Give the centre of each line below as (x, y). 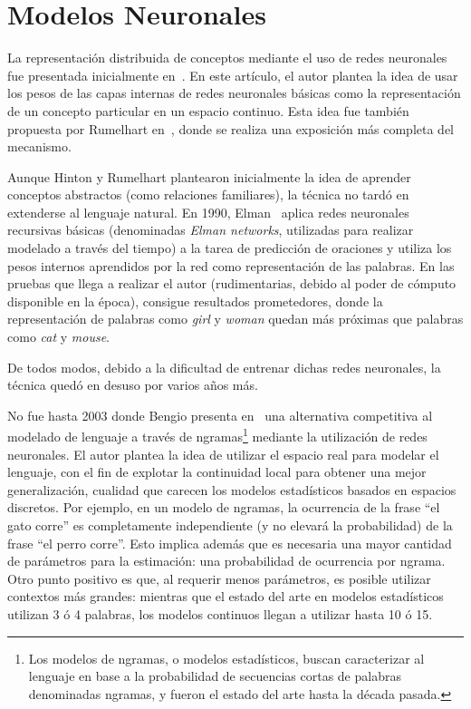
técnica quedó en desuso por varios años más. (133, 385)
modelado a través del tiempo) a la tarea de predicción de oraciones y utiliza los (230, 248)
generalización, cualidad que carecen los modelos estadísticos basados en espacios (232, 489)
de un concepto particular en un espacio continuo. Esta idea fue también (208, 110)
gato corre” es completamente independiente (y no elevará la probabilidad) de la (230, 525)
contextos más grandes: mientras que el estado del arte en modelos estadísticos (226, 596)
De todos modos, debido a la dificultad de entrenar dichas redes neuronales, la (224, 367)
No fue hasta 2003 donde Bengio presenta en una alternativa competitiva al (220, 415)
